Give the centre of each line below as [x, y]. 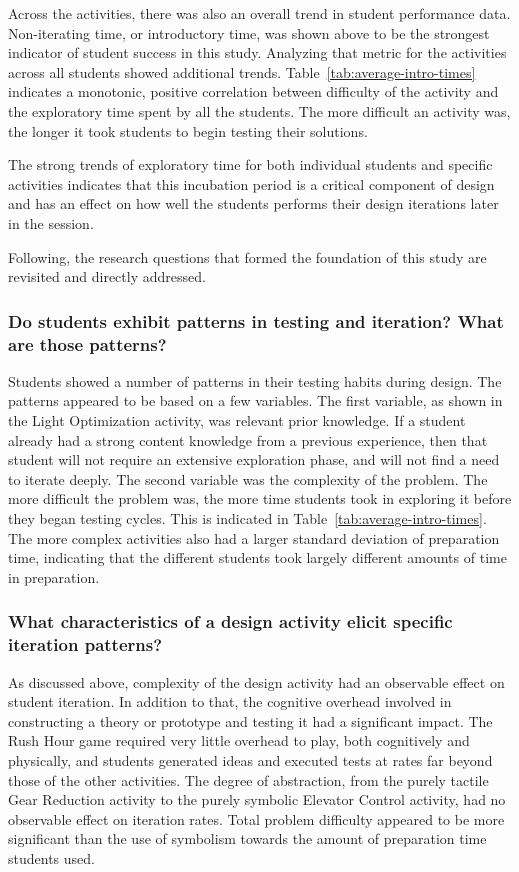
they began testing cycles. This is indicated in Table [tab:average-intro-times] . [247, 518]
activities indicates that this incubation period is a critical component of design [251, 183]
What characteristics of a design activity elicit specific [230, 621]
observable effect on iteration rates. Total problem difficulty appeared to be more [256, 818]
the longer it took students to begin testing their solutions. [188, 130]
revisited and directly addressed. [107, 276]
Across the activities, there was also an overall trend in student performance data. [259, 13]
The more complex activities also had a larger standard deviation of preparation [254, 537]
